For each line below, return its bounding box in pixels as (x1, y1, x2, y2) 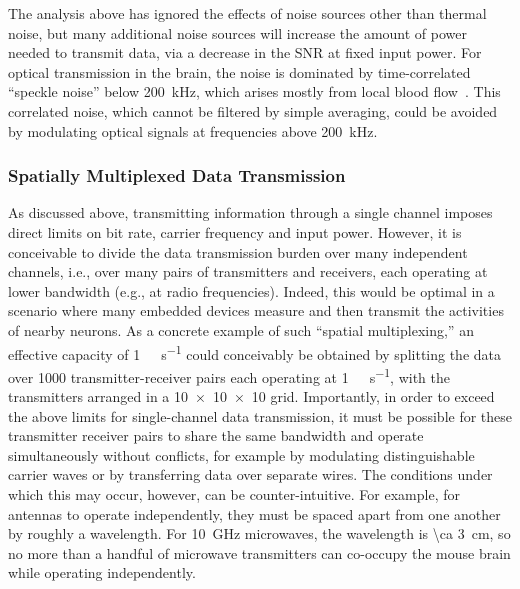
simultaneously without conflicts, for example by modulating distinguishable (8, 444, 475, 465)
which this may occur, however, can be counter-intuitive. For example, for (8, 484, 460, 504)
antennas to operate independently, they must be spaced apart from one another (8, 503, 501, 524)
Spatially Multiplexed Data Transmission (8, 163, 346, 188)
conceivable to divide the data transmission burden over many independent (8, 241, 468, 262)
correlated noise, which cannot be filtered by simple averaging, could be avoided (8, 100, 498, 121)
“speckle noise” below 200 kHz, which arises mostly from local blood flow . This (8, 81, 501, 102)
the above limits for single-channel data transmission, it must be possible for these (8, 405, 513, 426)
